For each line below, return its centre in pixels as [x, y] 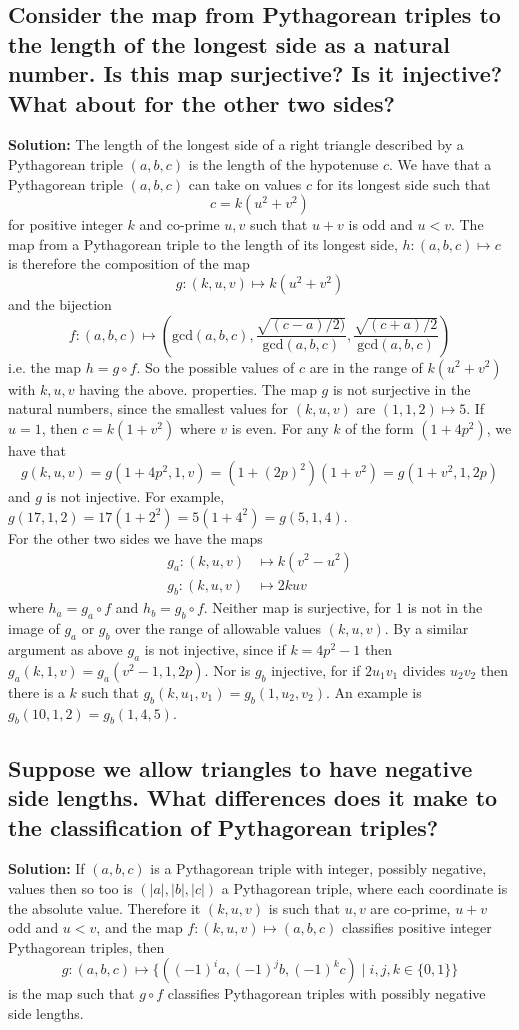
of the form [379, 427]
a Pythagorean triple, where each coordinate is [364, 887]
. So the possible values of [215, 366]
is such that [304, 907]
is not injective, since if [215, 648]
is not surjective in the [401, 388]
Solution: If [46, 868]
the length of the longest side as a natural [229, 43]
